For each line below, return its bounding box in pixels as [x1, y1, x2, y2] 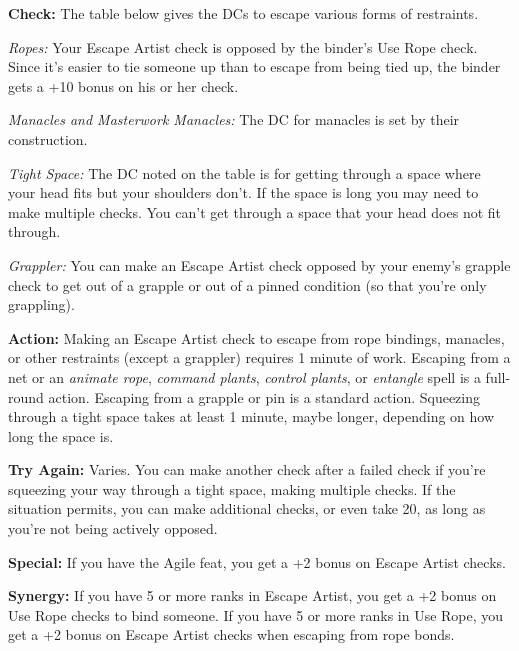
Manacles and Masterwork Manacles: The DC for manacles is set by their [8, 109, 460, 130]
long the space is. [8, 425, 114, 446]
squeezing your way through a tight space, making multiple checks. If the [8, 478, 456, 499]
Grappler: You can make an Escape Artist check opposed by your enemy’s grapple [8, 254, 511, 275]
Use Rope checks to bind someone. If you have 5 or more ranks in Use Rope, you [8, 604, 504, 625]
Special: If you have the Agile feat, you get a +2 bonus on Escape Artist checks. [8, 551, 506, 572]
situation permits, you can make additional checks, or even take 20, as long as [8, 498, 486, 519]
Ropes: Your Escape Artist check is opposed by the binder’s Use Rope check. [8, 36, 478, 57]
